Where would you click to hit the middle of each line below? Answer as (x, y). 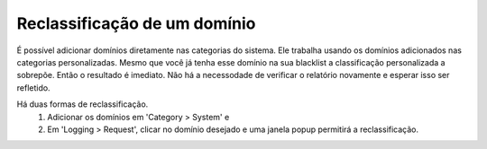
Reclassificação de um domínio (136, 23)
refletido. (33, 88)
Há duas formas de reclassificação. (83, 104)
